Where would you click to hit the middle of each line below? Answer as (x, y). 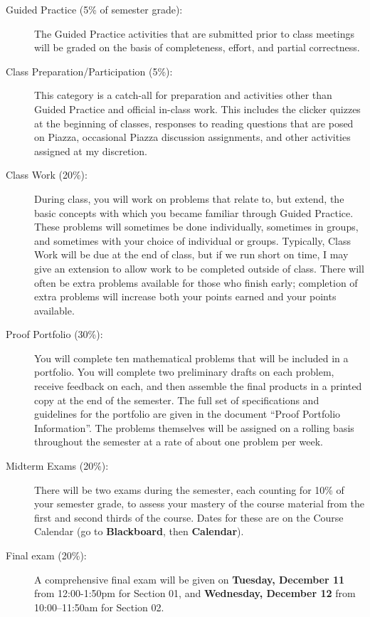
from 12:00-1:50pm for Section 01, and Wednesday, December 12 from (195, 593)
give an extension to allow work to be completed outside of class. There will (199, 268)
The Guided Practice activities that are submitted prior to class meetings (194, 33)
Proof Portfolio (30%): (54, 334)
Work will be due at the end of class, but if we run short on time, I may (191, 254)
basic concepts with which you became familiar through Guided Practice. (194, 212)
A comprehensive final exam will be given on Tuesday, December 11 (190, 579)
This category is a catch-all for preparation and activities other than (183, 95)
